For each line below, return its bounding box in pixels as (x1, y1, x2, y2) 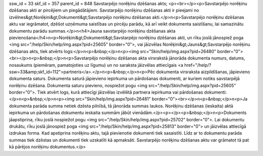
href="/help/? (184, 62, 211, 68)
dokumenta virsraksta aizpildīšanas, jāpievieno (156, 69, 250, 75)
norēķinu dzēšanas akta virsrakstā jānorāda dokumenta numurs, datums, (99, 55, 245, 61)
